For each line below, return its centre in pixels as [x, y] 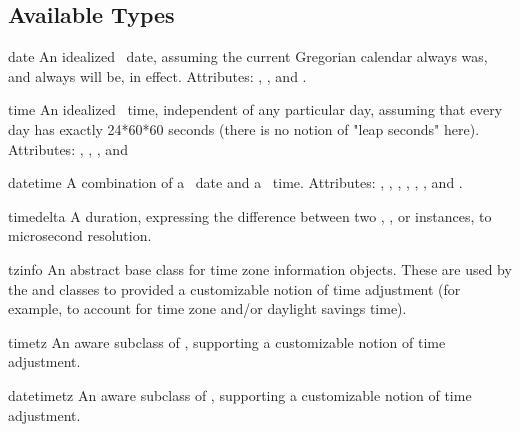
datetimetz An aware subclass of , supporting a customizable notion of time [240, 394]
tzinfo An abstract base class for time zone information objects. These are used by [260, 268]
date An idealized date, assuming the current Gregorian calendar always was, [248, 56]
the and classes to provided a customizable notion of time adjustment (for [234, 288]
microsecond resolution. [80, 235]
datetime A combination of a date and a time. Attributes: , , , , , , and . [235, 182]
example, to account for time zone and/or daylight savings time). [207, 308]
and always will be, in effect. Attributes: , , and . [157, 75]
